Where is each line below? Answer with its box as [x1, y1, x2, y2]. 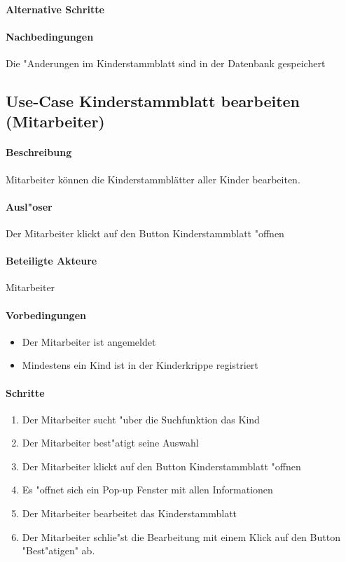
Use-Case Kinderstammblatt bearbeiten [6, 90, 300, 111]
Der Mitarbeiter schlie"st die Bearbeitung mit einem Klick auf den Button [22, 529, 340, 544]
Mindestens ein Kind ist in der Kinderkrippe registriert [22, 358, 258, 372]
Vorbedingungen [6, 307, 86, 322]
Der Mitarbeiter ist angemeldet [22, 334, 156, 349]
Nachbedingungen [6, 29, 94, 43]
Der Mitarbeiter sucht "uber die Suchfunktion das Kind [22, 412, 260, 426]
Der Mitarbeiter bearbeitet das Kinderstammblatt [22, 506, 237, 521]
